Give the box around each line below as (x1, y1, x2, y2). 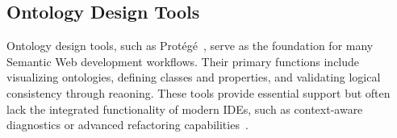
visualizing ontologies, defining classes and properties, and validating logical (6, 69, 381, 86)
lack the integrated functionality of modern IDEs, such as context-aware (6, 100, 363, 117)
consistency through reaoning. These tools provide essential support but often (6, 84, 391, 101)
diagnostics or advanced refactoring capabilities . (6, 116, 249, 133)
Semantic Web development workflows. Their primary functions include (6, 52, 360, 69)
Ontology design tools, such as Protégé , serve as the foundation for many (6, 37, 374, 54)
